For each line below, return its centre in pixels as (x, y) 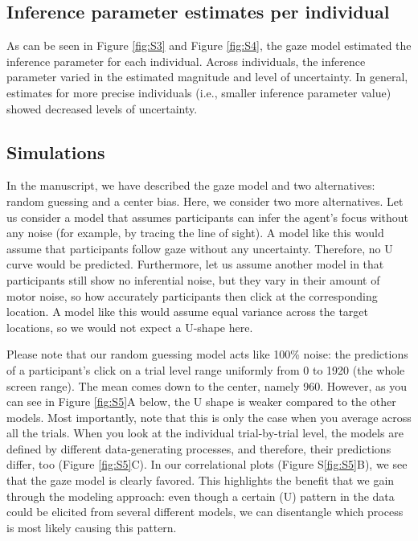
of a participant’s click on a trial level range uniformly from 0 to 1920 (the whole (206, 369)
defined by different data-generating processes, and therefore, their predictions (199, 448)
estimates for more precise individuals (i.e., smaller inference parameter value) (199, 92)
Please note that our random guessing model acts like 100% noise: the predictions (207, 354)
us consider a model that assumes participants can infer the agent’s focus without (208, 217)
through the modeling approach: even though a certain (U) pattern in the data (201, 496)
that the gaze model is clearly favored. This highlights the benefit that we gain (201, 480)
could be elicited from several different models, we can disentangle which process (205, 512)
